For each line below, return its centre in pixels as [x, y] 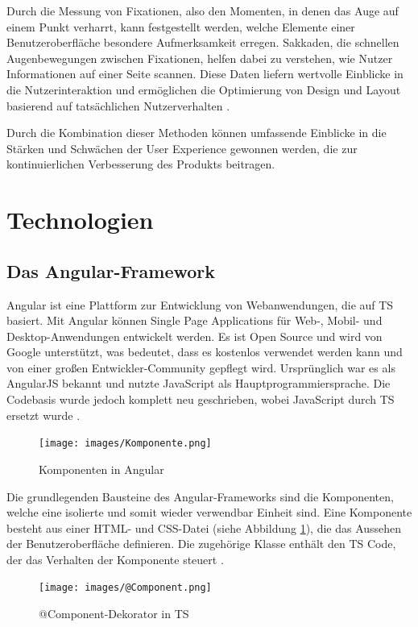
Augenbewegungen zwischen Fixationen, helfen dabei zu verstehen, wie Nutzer [200, 58]
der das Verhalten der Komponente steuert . [115, 559]
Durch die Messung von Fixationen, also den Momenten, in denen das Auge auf [203, 10]
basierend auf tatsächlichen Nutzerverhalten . [118, 105]
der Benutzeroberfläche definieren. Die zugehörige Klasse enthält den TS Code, [201, 544]
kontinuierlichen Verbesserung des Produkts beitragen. [141, 164]
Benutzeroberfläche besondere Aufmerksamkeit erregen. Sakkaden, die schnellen [203, 42]
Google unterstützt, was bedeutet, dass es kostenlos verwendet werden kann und [205, 352]
